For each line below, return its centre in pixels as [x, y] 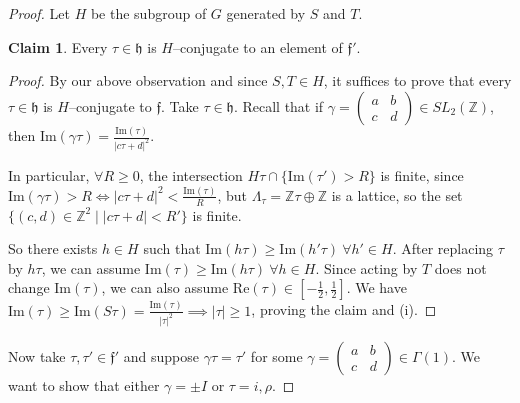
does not [460, 267]
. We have [376, 287]
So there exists [53, 248]
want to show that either [84, 384]
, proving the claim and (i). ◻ [344, 309]
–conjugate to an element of [257, 46]
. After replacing [443, 248]
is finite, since [422, 174]
